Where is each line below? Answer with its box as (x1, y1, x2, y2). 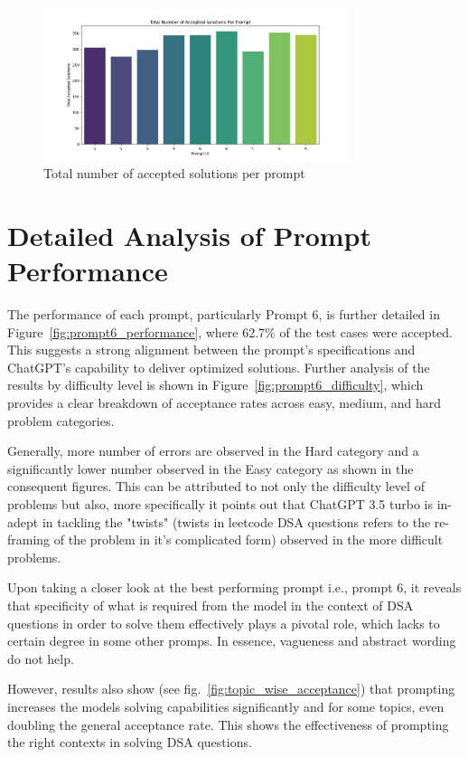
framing (7, 530, 51, 549)
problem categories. (7, 411, 115, 430)
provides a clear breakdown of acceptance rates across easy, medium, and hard (7, 393, 442, 412)
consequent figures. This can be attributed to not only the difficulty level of (7, 477, 425, 496)
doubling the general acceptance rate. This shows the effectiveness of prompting (7, 714, 449, 733)
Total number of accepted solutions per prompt (43, 164, 305, 183)
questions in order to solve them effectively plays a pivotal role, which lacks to (7, 613, 440, 632)
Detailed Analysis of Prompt (7, 216, 372, 253)
